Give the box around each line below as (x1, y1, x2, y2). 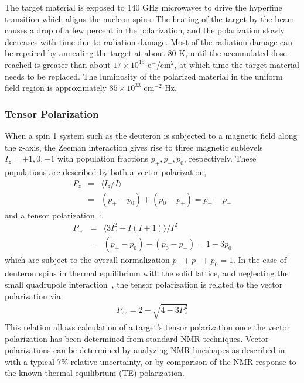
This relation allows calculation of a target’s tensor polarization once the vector (5, 320, 290, 333)
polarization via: (5, 289, 63, 302)
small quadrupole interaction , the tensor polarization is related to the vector (5, 278, 283, 290)
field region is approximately (5, 81, 107, 94)
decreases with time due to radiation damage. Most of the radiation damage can (5, 35, 293, 47)
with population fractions (57, 152, 149, 165)
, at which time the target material (174, 58, 299, 70)
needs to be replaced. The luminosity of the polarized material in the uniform (5, 70, 283, 82)
